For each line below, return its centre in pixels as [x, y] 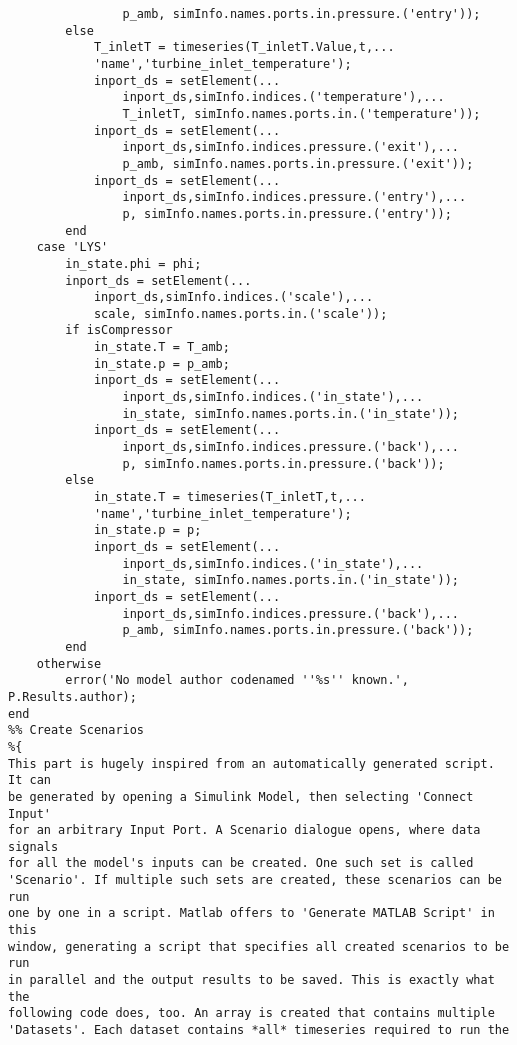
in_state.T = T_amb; [161, 347]
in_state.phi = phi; [133, 263]
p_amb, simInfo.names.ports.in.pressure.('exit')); [298, 163]
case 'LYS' [72, 247]
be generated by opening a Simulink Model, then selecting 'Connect [241, 796]
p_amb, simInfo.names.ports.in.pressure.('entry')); [301, 14]
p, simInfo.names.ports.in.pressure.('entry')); [287, 213]
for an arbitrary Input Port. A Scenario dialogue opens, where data [244, 830]
